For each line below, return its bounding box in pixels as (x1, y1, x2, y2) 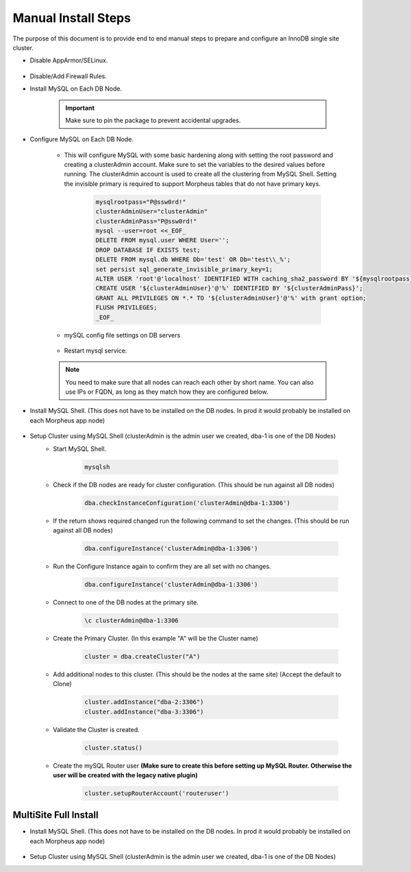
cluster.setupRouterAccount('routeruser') (84, 789, 229, 797)
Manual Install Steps (12, 10, 132, 25)
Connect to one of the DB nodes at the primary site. (53, 598, 199, 606)
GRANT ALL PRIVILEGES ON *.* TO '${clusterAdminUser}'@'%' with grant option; (95, 294, 366, 302)
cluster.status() (84, 744, 143, 751)
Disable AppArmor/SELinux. (29, 56, 108, 64)
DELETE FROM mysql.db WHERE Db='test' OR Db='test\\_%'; (95, 256, 291, 263)
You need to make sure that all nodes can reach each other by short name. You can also (65, 378, 314, 386)
